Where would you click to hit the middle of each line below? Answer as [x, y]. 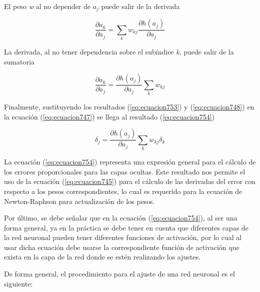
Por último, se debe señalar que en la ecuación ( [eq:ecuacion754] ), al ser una [121, 218]
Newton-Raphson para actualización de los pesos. [79, 201]
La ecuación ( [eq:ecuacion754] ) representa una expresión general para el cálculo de [130, 162]
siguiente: [18, 283]
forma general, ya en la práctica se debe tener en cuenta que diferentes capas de [126, 227]
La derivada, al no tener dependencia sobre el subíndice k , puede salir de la [119, 52]
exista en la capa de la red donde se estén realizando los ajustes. [102, 257]
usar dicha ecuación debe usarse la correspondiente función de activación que [122, 247]
